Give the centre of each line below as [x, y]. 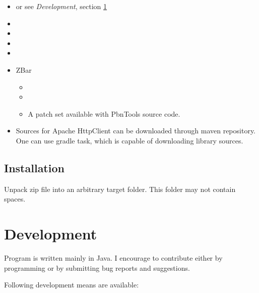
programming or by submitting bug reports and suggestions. [97, 267]
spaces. [15, 199]
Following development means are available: [72, 285]
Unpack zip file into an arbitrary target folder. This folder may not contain [120, 189]
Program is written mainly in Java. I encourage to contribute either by [113, 258]
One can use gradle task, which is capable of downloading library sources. [129, 140]
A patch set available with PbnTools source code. [104, 113]
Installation [34, 167]
